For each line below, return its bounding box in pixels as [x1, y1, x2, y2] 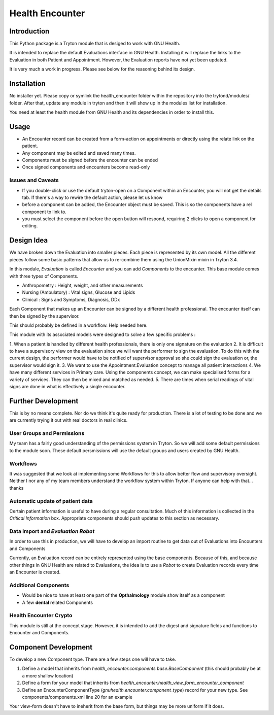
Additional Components [9, 582, 70, 589]
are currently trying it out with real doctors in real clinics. [9, 417, 128, 423]
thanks [9, 485, 24, 491]
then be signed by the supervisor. [9, 313, 80, 319]
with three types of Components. [9, 273, 79, 279]
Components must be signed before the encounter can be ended [22, 157, 158, 163]
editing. [22, 223, 38, 229]
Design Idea [9, 236, 48, 245]
